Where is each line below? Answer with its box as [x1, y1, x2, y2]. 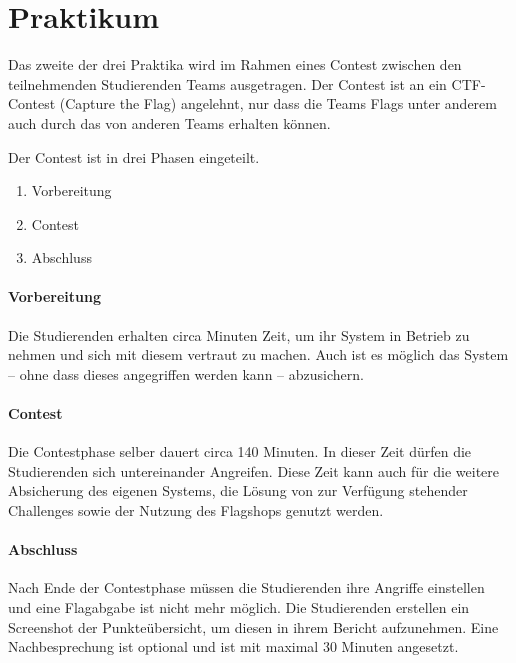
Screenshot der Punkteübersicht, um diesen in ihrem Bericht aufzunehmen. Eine [8, 616, 499, 637]
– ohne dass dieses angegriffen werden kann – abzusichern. [8, 363, 364, 384]
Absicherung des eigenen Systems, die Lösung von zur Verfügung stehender [8, 480, 468, 501]
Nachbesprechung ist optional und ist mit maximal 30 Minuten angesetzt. [8, 636, 459, 657]
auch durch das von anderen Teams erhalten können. [8, 112, 331, 133]
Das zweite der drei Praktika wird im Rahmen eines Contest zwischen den [8, 54, 462, 75]
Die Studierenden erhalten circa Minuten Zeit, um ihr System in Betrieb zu [8, 324, 470, 345]
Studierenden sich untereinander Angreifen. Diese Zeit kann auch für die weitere [8, 460, 499, 481]
